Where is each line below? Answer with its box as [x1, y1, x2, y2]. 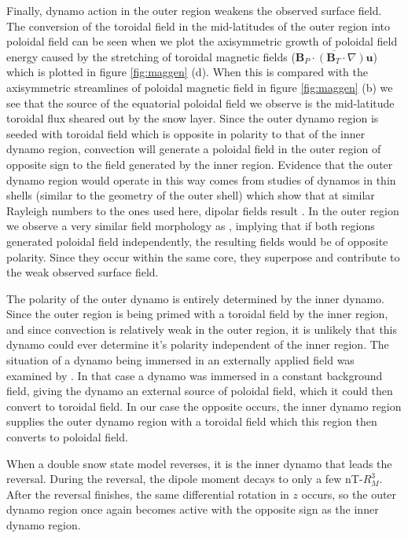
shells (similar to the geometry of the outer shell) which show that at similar [6, 187, 375, 203]
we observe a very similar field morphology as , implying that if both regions [6, 218, 375, 234]
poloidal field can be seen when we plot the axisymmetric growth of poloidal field [6, 33, 398, 49]
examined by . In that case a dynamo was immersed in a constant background [6, 367, 383, 383]
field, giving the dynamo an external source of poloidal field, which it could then [6, 382, 393, 399]
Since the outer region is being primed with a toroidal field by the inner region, [6, 306, 388, 322]
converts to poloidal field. [6, 429, 128, 445]
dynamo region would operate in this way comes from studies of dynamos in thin [6, 171, 396, 188]
